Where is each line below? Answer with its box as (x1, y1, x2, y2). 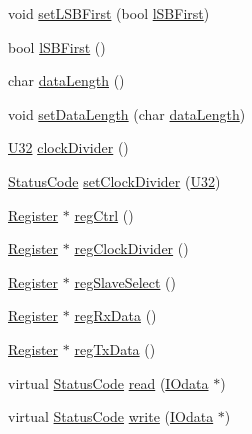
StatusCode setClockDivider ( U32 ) (8, 170, 221, 191)
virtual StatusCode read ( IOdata (8, 372, 209, 393)
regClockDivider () (74, 238, 189, 259)
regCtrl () (74, 204, 134, 225)
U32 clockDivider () (8, 137, 129, 158)
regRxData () (74, 305, 157, 326)
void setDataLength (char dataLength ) (8, 103, 246, 124)
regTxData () (74, 338, 156, 359)
